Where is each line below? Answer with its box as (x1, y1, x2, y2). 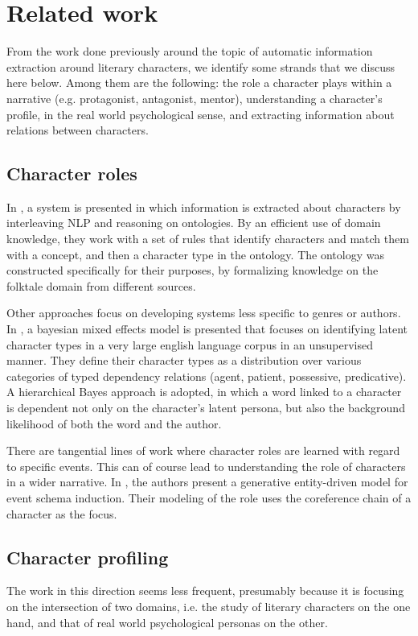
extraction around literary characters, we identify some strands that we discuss (6, 58, 395, 75)
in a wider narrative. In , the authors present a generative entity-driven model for (6, 473, 408, 490)
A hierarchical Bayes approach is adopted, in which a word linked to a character (6, 383, 402, 400)
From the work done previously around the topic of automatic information (6, 43, 373, 60)
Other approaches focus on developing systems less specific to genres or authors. (6, 304, 401, 321)
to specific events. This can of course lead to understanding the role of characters (6, 457, 406, 474)
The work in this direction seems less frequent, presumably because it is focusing (6, 582, 404, 599)
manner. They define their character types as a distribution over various (6, 352, 362, 369)
